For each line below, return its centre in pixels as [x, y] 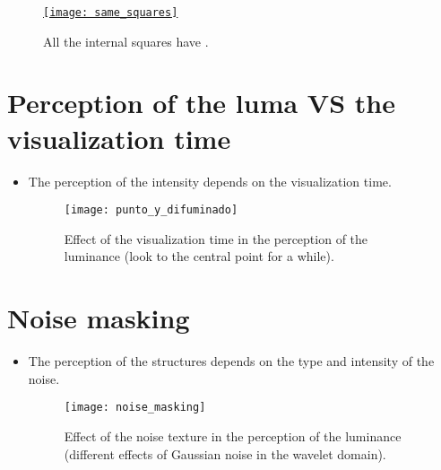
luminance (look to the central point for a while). [199, 256]
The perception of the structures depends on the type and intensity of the [231, 361]
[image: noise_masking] [135, 408]
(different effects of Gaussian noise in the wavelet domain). [225, 453]
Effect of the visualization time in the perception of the [216, 238]
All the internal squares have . [126, 41]
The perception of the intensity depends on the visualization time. [210, 181]
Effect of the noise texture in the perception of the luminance [233, 435]
